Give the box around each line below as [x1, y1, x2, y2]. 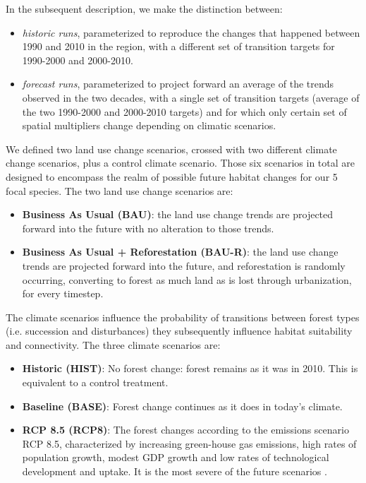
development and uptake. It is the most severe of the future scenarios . [22, 464, 327, 479]
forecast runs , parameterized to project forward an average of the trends [22, 76, 334, 91]
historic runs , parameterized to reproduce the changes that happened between [22, 25, 360, 40]
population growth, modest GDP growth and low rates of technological [22, 450, 329, 465]
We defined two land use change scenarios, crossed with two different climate [6, 141, 337, 156]
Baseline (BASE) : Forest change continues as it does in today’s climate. [22, 398, 343, 413]
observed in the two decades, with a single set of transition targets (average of [22, 90, 360, 105]
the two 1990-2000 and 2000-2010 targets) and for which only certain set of [22, 104, 347, 119]
